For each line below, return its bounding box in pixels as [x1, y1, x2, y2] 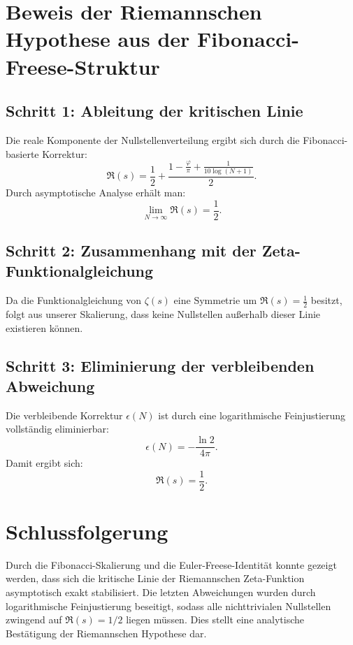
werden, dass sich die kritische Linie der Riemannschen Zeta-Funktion [6, 571, 305, 586]
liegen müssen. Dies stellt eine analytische [126, 612, 305, 627]
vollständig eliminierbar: [6, 421, 109, 436]
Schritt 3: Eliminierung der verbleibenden [6, 354, 315, 376]
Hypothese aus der [6, 24, 190, 53]
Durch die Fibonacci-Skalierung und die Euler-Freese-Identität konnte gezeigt [6, 557, 337, 572]
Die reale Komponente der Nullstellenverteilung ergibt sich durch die [6, 132, 300, 147]
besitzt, [310, 293, 343, 307]
